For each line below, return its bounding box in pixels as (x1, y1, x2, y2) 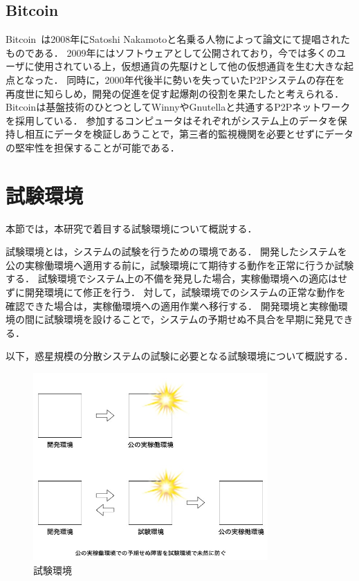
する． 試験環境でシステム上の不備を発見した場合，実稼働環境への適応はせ (6, 271, 348, 286)
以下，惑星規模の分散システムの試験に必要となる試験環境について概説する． (6, 349, 353, 363)
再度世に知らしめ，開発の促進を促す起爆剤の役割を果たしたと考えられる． (6, 86, 344, 100)
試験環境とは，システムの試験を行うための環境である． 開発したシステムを (6, 244, 347, 259)
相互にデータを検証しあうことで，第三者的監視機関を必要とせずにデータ (24, 127, 354, 141)
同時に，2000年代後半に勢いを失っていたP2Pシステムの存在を (66, 72, 345, 86)
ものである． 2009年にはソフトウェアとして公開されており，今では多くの (6, 45, 336, 59)
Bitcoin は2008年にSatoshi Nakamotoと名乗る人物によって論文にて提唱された (6, 32, 351, 46)
